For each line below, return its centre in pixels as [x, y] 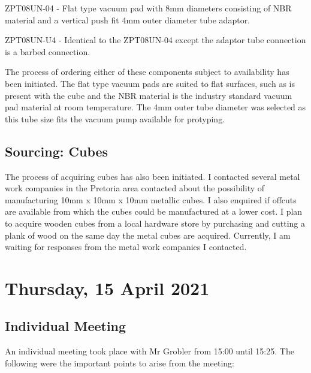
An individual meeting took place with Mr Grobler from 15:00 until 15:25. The [150, 351]
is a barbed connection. [48, 51]
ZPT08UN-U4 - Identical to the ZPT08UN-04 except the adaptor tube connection [155, 40]
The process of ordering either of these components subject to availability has [147, 72]
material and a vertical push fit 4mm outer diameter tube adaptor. [128, 19]
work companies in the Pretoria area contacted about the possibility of [135, 188]
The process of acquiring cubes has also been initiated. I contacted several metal [153, 176]
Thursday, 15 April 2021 [107, 288]
